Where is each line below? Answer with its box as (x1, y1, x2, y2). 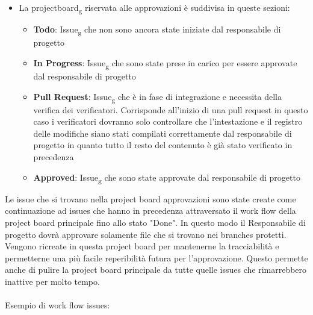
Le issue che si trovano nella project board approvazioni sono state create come (5, 192, 296, 205)
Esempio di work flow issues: (5, 299, 110, 311)
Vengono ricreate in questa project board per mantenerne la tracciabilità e (5, 240, 279, 252)
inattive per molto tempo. (5, 275, 100, 287)
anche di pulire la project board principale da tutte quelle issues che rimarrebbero (5, 263, 307, 276)
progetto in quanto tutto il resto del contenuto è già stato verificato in (33, 139, 293, 151)
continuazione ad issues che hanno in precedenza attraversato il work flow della (5, 204, 296, 217)
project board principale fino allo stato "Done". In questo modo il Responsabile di (5, 216, 306, 228)
